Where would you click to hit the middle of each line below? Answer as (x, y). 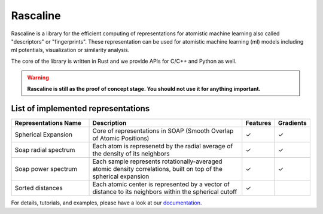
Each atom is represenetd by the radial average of (163, 146)
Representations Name (48, 123)
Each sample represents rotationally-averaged (157, 161)
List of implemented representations (80, 108)
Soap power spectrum (46, 169)
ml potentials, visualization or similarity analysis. (70, 50)
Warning (38, 78)
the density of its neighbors (131, 154)
